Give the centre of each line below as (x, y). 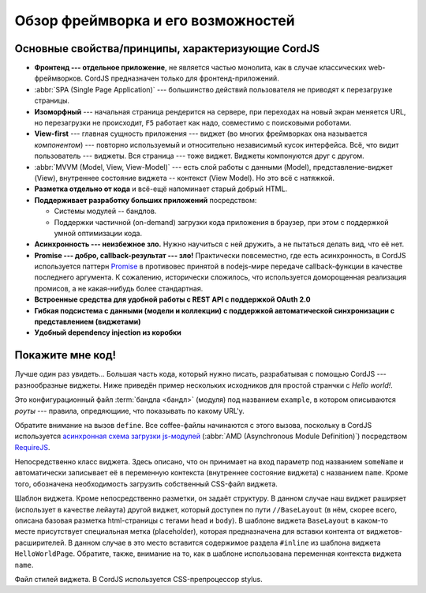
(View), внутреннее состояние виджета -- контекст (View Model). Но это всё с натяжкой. (185, 178)
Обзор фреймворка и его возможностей (155, 21)
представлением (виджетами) (88, 322)
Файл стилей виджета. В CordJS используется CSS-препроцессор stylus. (139, 579)
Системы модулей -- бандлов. (105, 211)
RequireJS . (32, 447)
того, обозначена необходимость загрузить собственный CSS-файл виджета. (146, 484)
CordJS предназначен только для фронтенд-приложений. (181, 78)
